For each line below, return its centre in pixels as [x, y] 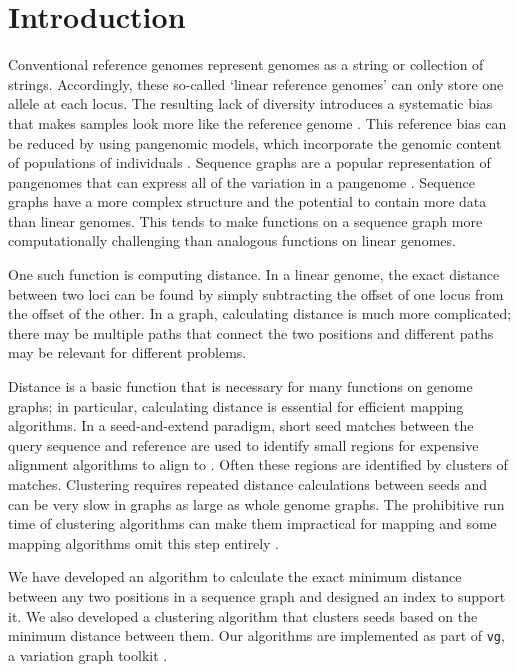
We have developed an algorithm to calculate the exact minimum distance [235, 576]
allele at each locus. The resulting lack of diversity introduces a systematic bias [250, 103]
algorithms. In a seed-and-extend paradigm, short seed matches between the [241, 425]
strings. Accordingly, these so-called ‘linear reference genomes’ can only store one [256, 83]
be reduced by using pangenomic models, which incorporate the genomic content [255, 142]
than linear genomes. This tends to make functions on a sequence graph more [245, 220]
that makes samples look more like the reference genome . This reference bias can [257, 122]
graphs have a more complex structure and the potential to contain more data [247, 201]
